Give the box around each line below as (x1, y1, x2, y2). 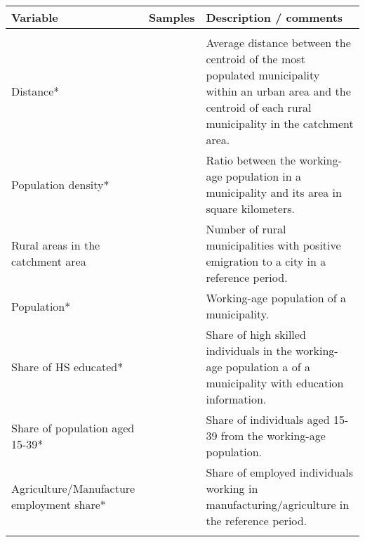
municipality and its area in (206, 184, 342, 200)
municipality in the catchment (206, 115, 354, 131)
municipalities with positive (206, 237, 341, 253)
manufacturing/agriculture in (206, 496, 350, 512)
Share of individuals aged (206, 411, 330, 427)
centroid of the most (206, 51, 305, 67)
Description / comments (206, 9, 343, 25)
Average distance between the (206, 34, 351, 51)
